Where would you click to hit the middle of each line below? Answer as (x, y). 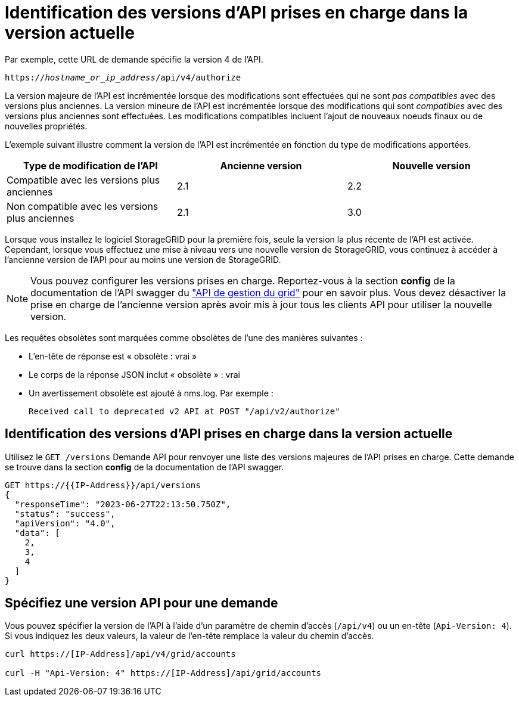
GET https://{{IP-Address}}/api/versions (103, 485)
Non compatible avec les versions (83, 206)
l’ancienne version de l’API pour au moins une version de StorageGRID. (143, 259)
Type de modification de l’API (91, 165)
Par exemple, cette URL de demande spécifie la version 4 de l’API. (134, 59)
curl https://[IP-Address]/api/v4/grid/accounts (120, 654)
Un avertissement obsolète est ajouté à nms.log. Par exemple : (151, 393)
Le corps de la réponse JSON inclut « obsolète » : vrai (134, 374)
